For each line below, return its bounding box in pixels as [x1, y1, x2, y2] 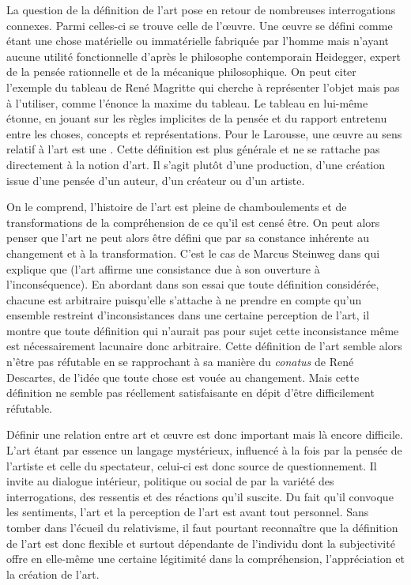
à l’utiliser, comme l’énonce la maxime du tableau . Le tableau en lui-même [6, 94, 368, 111]
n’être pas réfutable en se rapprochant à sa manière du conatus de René [6, 353, 354, 370]
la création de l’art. [6, 565, 100, 582]
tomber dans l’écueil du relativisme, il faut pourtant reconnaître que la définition [6, 519, 398, 535]
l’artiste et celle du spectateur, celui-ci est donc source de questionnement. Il [6, 457, 377, 474]
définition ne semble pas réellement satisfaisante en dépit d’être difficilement [6, 384, 375, 401]
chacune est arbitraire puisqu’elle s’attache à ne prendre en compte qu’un [6, 291, 362, 308]
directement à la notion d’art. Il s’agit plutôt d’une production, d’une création [6, 156, 386, 172]
